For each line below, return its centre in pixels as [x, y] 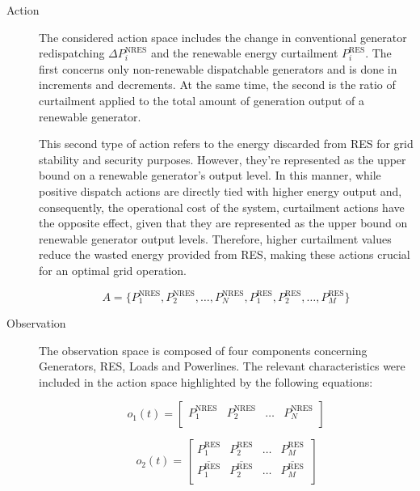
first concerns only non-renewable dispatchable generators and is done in [218, 68]
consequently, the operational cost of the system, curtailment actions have [222, 207]
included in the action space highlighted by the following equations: [206, 381]
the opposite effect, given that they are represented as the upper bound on [223, 223]
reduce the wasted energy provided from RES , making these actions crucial [225, 254]
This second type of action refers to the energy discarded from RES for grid [226, 144]
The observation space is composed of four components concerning [203, 350]
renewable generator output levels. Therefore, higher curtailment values [215, 238]
